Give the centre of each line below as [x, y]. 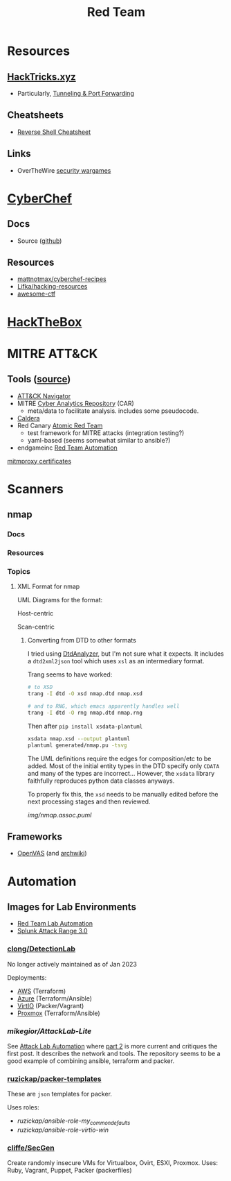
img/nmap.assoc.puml [59, 815]
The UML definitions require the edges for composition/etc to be [119, 758]
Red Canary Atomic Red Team [60, 425]
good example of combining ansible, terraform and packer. [91, 1061]
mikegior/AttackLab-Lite [49, 1031]
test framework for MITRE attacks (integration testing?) [106, 433]
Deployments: [27, 977]
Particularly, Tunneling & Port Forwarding [76, 93]
